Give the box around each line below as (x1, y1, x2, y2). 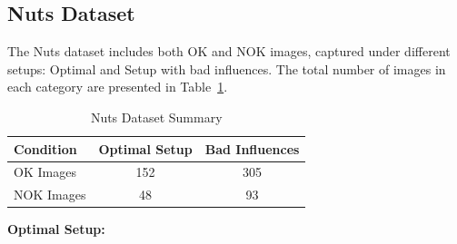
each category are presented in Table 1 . (7, 77, 228, 96)
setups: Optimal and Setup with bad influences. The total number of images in (7, 59, 446, 78)
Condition (14, 139, 77, 158)
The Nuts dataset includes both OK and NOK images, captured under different (7, 42, 451, 61)
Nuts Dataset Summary (90, 107, 223, 126)
